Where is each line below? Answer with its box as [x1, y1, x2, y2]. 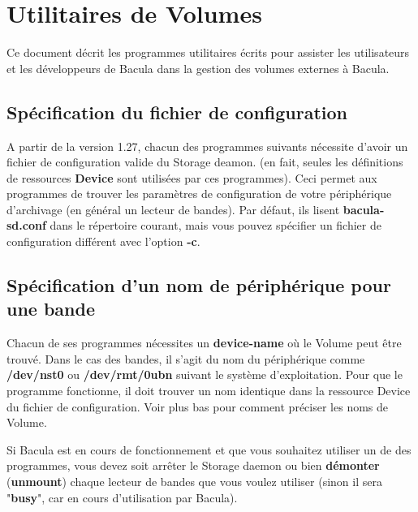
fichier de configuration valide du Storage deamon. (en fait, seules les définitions [6, 153, 403, 170]
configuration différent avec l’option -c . [6, 233, 200, 250]
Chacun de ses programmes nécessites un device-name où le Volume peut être [6, 334, 402, 351]
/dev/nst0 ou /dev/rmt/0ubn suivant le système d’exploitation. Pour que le [6, 366, 403, 383]
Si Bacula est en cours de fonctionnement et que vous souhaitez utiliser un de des [6, 441, 412, 458]
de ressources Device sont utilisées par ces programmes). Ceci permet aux [6, 169, 377, 186]
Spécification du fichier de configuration [6, 99, 347, 124]
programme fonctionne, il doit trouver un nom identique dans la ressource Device [6, 382, 411, 399]
